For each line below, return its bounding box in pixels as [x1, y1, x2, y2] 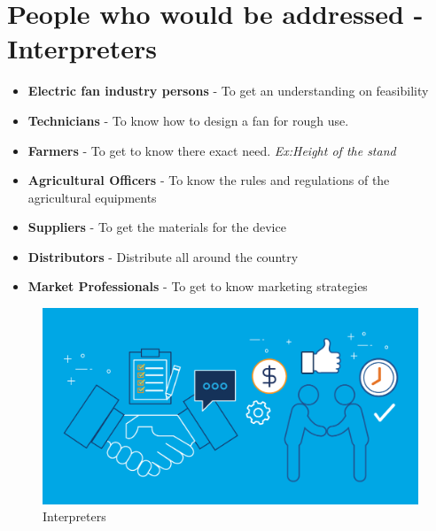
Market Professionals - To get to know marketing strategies [27, 277, 368, 296]
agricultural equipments [27, 188, 157, 206]
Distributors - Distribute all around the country [27, 247, 299, 265]
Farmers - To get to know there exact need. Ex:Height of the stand [27, 141, 396, 159]
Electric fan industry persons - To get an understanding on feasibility [27, 81, 429, 100]
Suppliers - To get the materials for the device [27, 218, 286, 236]
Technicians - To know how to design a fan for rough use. [27, 111, 349, 129]
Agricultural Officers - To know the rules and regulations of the [27, 171, 390, 189]
